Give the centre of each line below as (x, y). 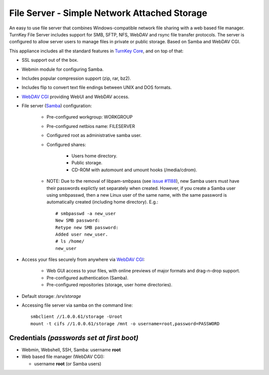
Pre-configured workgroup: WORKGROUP (90, 117)
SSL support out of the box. (50, 60)
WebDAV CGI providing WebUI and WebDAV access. (75, 97)
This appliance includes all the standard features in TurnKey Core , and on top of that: (96, 51)
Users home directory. (94, 156)
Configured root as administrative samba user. (94, 135)
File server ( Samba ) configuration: (57, 106)
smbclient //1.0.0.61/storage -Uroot (77, 317)
